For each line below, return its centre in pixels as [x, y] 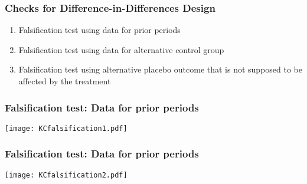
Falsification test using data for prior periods [99, 30]
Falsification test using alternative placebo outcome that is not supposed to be [160, 69]
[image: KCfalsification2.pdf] [66, 175]
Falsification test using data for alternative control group [121, 49]
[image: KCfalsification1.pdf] [66, 128]
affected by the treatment [65, 81]
